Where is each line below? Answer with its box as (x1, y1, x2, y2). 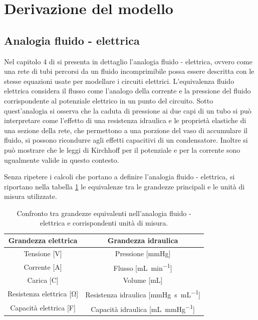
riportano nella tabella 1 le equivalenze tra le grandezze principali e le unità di (4, 181, 245, 191)
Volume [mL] (123, 275, 163, 285)
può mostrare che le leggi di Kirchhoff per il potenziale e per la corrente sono (4, 144, 240, 155)
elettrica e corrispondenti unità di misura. (40, 218, 168, 228)
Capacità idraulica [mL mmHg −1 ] (91, 302, 195, 314)
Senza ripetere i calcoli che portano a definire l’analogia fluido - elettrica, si (4, 171, 235, 182)
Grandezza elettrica (8, 235, 78, 246)
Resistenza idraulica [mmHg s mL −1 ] (85, 288, 200, 299)
